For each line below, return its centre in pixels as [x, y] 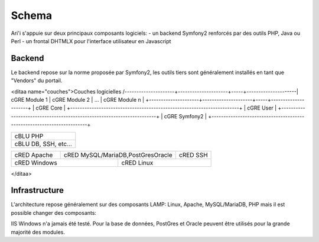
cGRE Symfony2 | [185, 116]
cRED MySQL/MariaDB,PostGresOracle [118, 155]
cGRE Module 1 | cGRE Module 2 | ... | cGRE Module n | [78, 100]
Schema [32, 15]
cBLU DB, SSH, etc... [43, 144]
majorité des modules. [38, 232]
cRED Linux [137, 163]
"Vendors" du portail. [37, 80]
